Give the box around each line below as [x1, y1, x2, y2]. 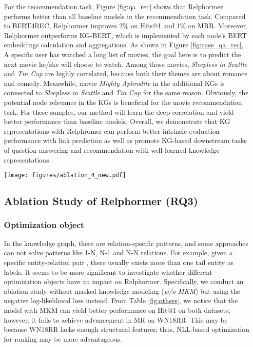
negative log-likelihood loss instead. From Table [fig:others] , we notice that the [4, 295, 238, 306]
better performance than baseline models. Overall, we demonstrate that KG [4, 116, 231, 126]
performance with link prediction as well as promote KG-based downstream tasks [4, 135, 247, 145]
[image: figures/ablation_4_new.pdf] [4, 172, 126, 179]
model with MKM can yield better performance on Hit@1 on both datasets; [4, 305, 231, 315]
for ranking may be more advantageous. [4, 333, 122, 344]
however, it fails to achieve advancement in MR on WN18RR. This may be [4, 314, 228, 325]
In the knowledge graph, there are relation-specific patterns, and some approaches [4, 238, 249, 248]
